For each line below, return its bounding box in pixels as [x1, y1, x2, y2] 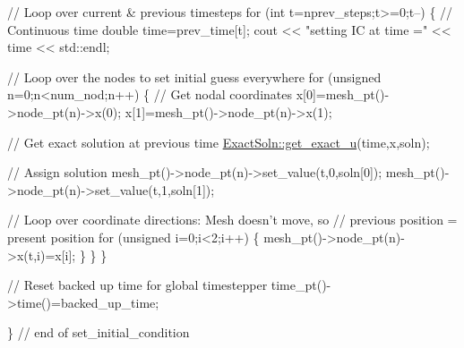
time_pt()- [271, 276, 331, 294]
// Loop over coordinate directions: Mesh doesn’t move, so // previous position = [7, 210, 458, 229]
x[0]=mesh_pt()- [296, 85, 390, 104]
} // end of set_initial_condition [7, 323, 190, 342]
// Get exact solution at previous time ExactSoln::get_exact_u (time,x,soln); [7, 132, 430, 151]
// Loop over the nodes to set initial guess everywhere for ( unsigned [7, 67, 382, 86]
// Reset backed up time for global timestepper [7, 276, 268, 294]
